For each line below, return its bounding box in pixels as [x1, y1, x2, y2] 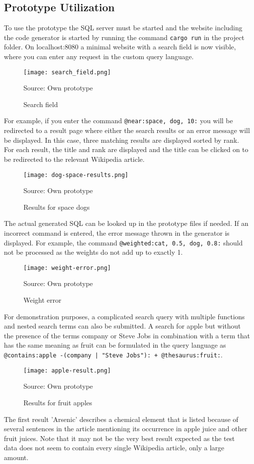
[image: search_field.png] [23, 68, 111, 76]
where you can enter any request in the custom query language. [4, 51, 194, 62]
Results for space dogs [23, 201, 90, 212]
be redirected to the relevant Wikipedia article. [4, 154, 145, 164]
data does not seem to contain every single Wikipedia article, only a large [4, 442, 225, 453]
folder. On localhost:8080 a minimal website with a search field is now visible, [4, 42, 236, 52]
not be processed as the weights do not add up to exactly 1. [4, 247, 183, 257]
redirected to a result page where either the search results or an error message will [4, 125, 250, 135]
